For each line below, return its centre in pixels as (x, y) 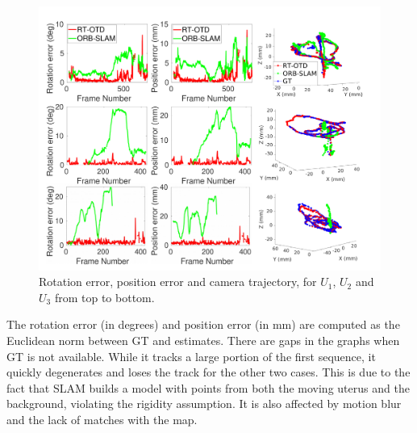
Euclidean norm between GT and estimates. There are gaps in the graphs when (203, 341)
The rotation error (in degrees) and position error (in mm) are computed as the (203, 324)
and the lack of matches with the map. (102, 420)
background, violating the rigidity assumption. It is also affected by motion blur (204, 404)
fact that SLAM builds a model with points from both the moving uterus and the (208, 387)
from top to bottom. (104, 297)
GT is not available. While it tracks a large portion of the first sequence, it (191, 356)
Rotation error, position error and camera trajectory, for (178, 282)
